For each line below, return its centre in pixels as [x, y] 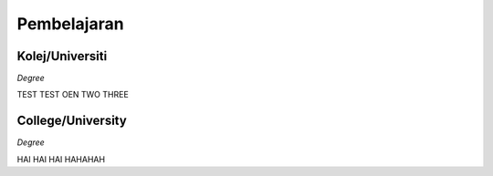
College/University [72, 121]
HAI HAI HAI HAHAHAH [61, 159]
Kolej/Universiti [62, 56]
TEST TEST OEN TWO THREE [73, 95]
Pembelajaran [70, 24]
